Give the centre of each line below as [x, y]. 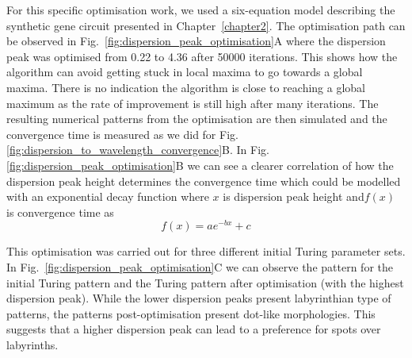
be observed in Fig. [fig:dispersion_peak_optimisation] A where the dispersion [196, 41]
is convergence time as [60, 212]
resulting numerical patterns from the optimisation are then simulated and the [197, 119]
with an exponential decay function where [108, 196]
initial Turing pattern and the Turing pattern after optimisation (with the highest [205, 282]
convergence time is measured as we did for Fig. [122, 134]
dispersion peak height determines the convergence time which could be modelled [204, 181]
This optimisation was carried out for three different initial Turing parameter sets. [206, 251]
